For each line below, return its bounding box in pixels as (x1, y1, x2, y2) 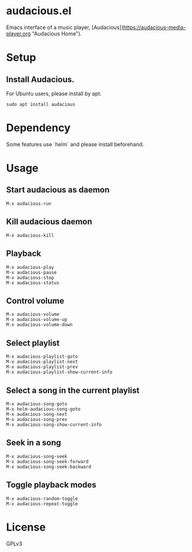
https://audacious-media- (123, 24, 186, 31)
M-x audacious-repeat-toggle (6, 500, 78, 507)
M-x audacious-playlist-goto (6, 354, 78, 360)
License (6, 520, 46, 534)
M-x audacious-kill (6, 232, 55, 238)
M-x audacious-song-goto (6, 401, 68, 407)
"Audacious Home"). (31, 30, 82, 37)
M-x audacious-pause (6, 269, 57, 275)
